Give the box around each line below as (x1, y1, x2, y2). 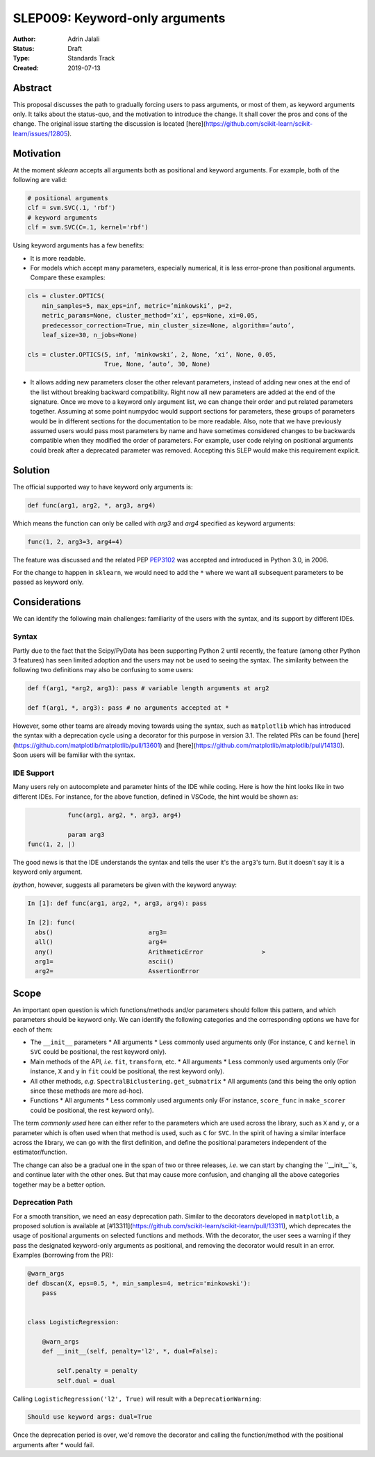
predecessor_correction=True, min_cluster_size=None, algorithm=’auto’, (42, 321, 295, 329)
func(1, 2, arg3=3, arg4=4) (27, 537, 123, 546)
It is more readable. (30, 254, 86, 262)
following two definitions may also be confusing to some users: (12, 666, 194, 674)
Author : (12, 35, 36, 43)
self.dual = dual (56, 1376, 116, 1385)
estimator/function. (12, 1148, 67, 1157)
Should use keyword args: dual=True (27, 1413, 153, 1421)
